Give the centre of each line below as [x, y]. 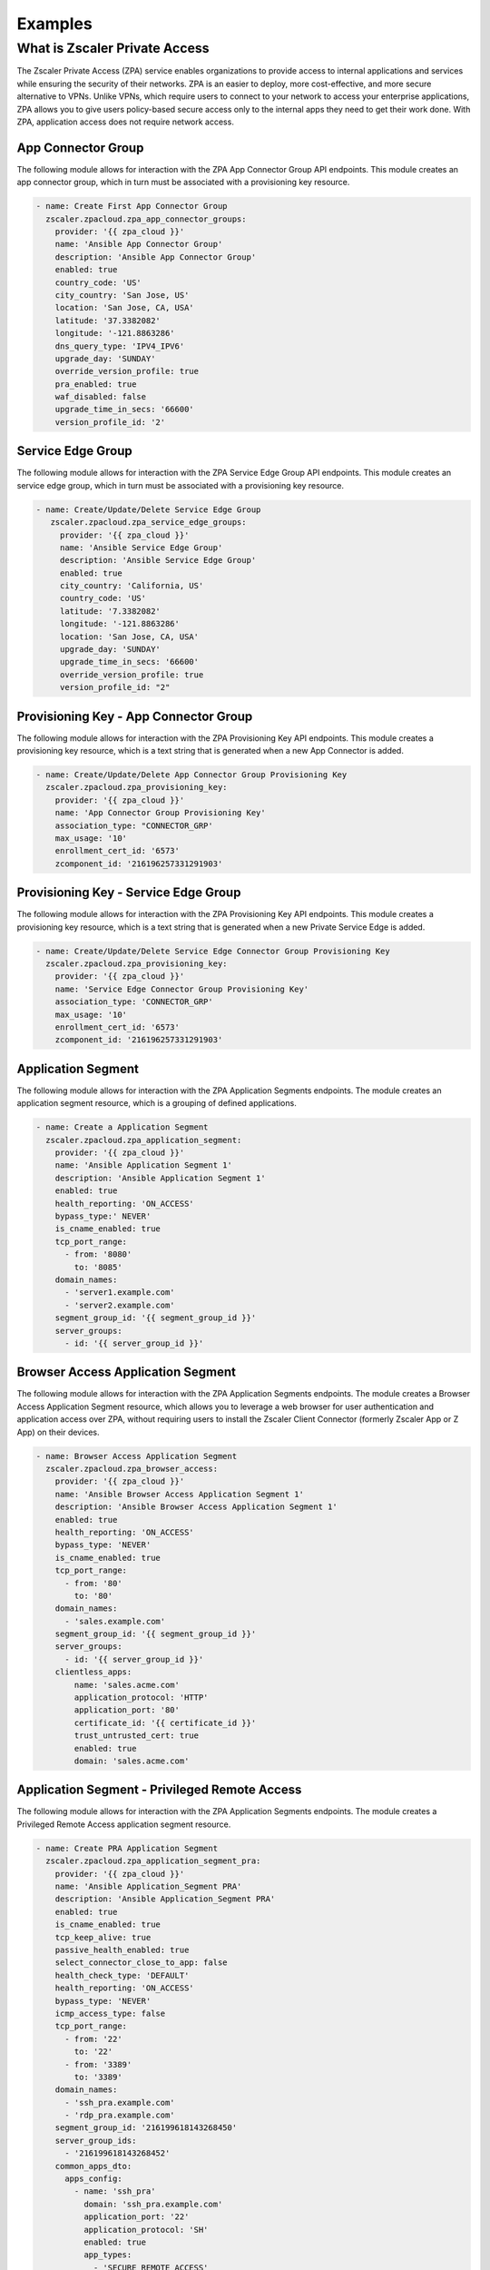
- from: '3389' [98, 2064]
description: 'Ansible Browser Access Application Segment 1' [196, 1507]
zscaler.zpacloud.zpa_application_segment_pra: [153, 1861]
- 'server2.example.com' [120, 1305]
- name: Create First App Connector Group [132, 206]
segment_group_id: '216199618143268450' [146, 2128]
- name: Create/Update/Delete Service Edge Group [148, 509]
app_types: [108, 2255]
